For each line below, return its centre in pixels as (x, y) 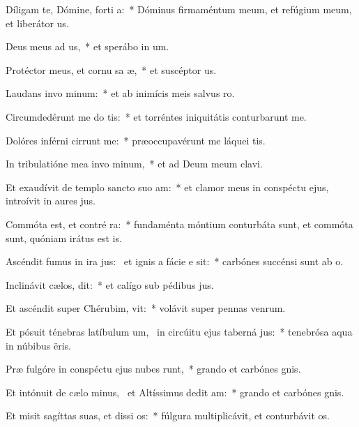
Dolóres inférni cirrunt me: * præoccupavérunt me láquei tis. (136, 140)
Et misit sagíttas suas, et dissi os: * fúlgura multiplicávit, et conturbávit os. (168, 415)
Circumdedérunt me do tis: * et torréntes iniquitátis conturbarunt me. (156, 116)
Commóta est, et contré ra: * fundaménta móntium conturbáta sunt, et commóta (179, 224)
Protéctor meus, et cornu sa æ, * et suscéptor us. (111, 69)
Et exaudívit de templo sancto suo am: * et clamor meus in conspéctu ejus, (167, 187)
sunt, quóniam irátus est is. (64, 238)
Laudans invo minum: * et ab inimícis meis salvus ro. (120, 93)
